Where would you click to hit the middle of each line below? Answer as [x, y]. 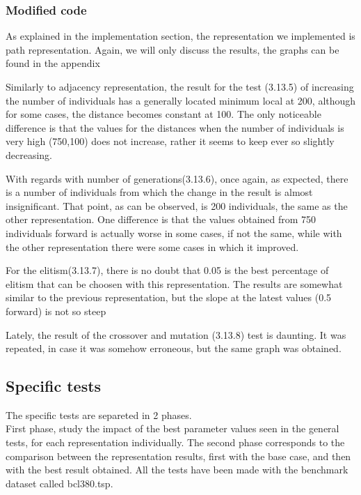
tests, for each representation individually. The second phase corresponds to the [175, 442]
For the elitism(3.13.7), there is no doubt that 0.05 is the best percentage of [167, 270]
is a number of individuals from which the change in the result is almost [159, 192]
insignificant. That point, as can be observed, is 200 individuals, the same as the [177, 205]
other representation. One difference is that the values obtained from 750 [161, 219]
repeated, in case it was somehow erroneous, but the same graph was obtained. [174, 348]
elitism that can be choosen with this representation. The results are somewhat [174, 283]
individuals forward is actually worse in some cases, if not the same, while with [174, 233]
